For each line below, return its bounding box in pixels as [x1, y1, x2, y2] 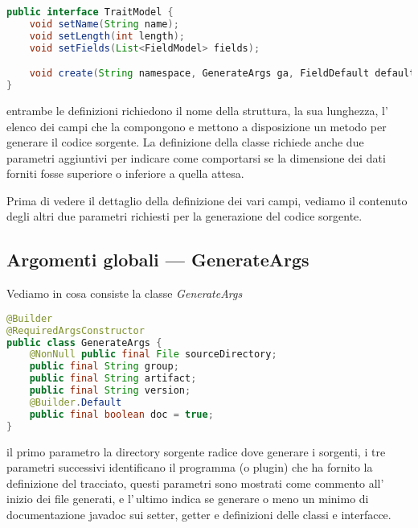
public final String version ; [29, 385, 191, 397]
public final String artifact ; [29, 373, 197, 385]
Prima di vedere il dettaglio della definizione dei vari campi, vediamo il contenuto [6, 192, 408, 208]
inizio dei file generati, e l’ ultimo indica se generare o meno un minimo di [6, 490, 369, 507]
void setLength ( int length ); [29, 30, 185, 42]
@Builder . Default [29, 396, 122, 408]
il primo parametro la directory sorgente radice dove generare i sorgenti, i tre [6, 443, 386, 460]
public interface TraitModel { [6, 6, 174, 18]
